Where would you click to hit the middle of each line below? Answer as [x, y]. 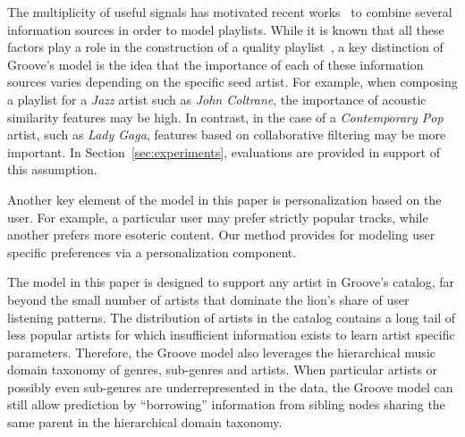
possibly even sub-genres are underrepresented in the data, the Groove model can [230, 387]
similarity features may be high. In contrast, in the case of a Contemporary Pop [225, 117]
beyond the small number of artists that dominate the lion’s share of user [208, 299]
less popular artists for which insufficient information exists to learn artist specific [231, 335]
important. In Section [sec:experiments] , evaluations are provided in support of [224, 151]
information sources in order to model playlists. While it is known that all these [226, 29]
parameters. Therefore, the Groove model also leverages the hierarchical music [221, 352]
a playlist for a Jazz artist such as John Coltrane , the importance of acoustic [217, 99]
